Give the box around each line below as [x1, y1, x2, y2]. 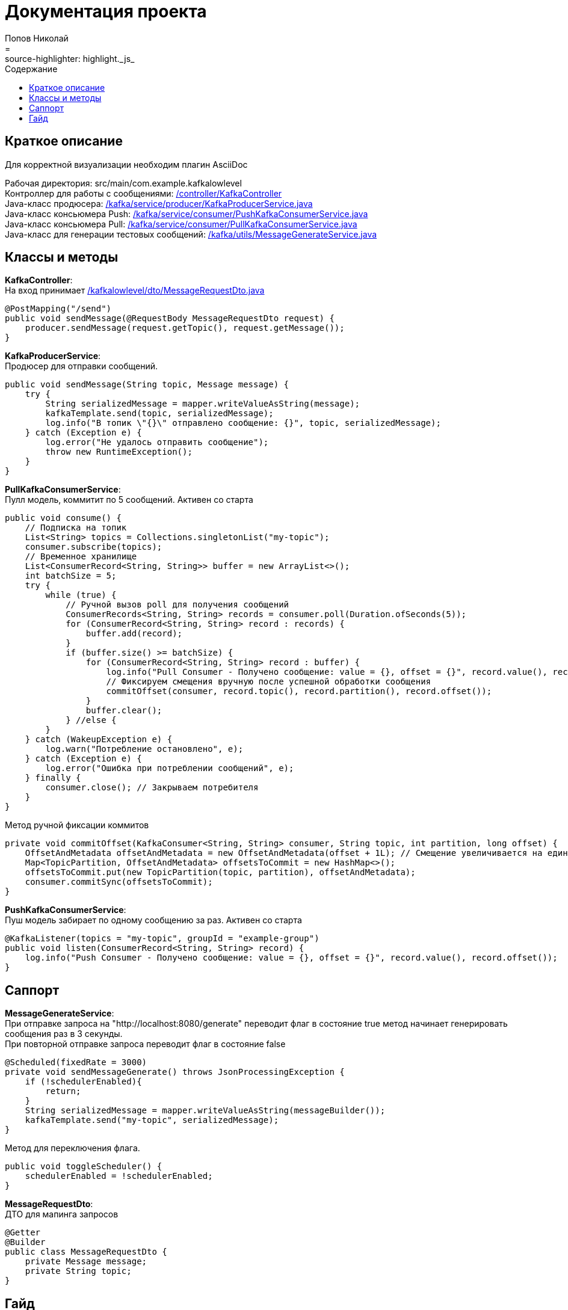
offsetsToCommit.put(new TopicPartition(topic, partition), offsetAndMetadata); [25, 867, 416, 878]
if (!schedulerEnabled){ [25, 1077, 142, 1087]
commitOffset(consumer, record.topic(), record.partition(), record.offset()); [106, 686, 492, 697]
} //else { [66, 715, 117, 725]
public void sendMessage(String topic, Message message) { [5, 380, 289, 390]
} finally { [25, 773, 81, 783]
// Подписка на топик [25, 523, 127, 533]
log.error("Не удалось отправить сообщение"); [45, 437, 269, 447]
